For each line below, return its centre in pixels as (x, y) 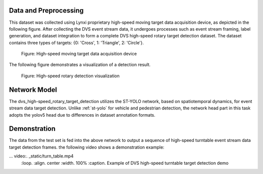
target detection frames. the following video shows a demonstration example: (87, 147)
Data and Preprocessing (46, 10)
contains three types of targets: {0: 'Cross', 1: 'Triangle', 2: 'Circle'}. (76, 43)
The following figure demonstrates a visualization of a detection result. (80, 65)
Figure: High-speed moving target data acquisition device (79, 54)
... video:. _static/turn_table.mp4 (41, 156)
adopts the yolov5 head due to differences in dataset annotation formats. (82, 115)
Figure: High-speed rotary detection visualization (70, 76)
